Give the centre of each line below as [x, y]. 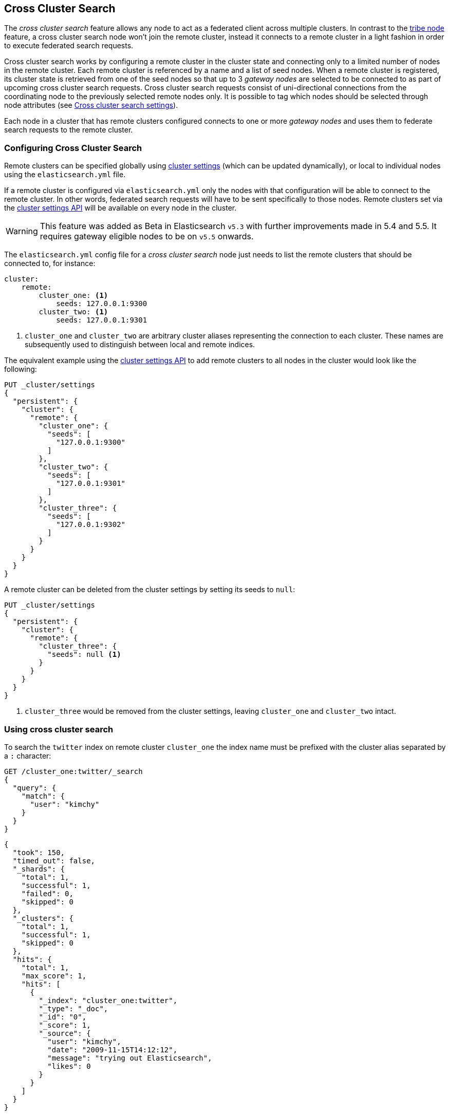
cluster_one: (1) [73, 296]
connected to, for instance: [50, 263]
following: [21, 369]
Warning [22, 231]
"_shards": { [39, 869]
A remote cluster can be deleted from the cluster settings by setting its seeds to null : [150, 590]
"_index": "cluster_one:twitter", [108, 1000]
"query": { [34, 788]
